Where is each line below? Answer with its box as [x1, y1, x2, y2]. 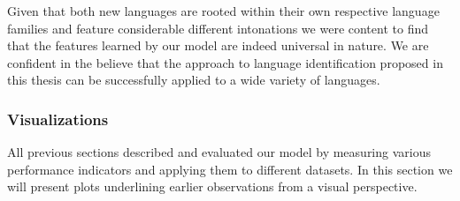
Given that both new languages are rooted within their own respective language [7, 2, 440, 19]
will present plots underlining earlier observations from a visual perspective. [7, 177, 418, 196]
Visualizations [7, 108, 109, 130]
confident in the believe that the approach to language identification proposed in [7, 53, 443, 71]
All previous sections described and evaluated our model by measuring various [7, 143, 431, 161]
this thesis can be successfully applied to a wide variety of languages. [7, 71, 380, 89]
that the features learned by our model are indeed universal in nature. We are [7, 36, 429, 55]
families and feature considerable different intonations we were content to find [7, 19, 428, 37]
